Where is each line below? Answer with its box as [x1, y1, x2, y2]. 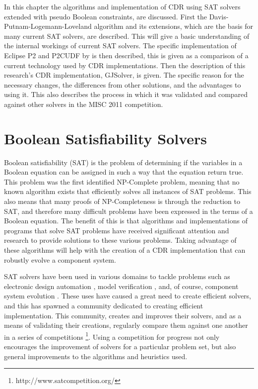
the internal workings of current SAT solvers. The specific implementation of [4, 40, 237, 51]
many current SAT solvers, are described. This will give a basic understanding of [4, 30, 250, 41]
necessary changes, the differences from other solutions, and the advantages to [4, 79, 241, 90]
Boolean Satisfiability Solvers [4, 128, 207, 148]
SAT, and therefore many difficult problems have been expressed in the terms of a [4, 205, 253, 216]
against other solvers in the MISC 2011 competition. [4, 98, 163, 109]
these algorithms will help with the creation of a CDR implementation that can [4, 245, 246, 255]
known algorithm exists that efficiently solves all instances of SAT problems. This [4, 186, 252, 196]
